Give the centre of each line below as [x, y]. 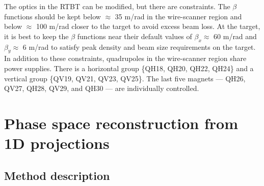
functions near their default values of [135, 36]
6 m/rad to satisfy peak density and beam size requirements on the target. [139, 46]
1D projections [57, 143]
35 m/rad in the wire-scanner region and [178, 16]
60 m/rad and [235, 36]
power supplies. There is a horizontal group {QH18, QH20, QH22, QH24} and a [129, 68]
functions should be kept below [52, 16]
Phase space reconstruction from [121, 123]
